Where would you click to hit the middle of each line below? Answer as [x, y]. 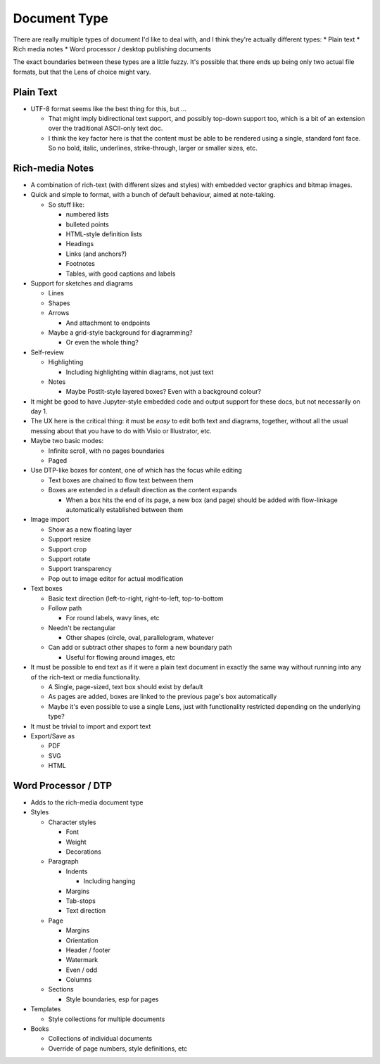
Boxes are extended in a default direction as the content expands [142, 490]
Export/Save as [53, 736]
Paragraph [63, 861]
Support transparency [80, 569]
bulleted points [87, 224]
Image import [50, 520]
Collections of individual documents [100, 1039]
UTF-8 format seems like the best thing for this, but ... [108, 108]
